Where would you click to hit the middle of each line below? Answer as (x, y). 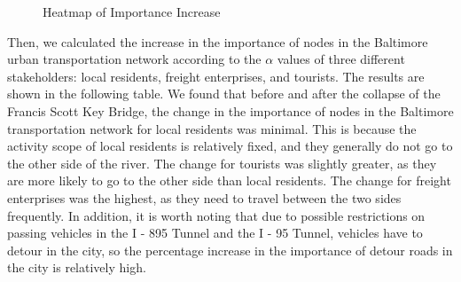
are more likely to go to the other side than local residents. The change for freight (229, 180)
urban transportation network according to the (134, 59)
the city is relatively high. (77, 267)
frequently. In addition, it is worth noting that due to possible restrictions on (216, 215)
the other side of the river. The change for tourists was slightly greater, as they (222, 163)
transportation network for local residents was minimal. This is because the (212, 128)
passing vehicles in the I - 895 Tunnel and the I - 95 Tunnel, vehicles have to (215, 233)
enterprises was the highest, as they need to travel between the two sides (204, 197)
